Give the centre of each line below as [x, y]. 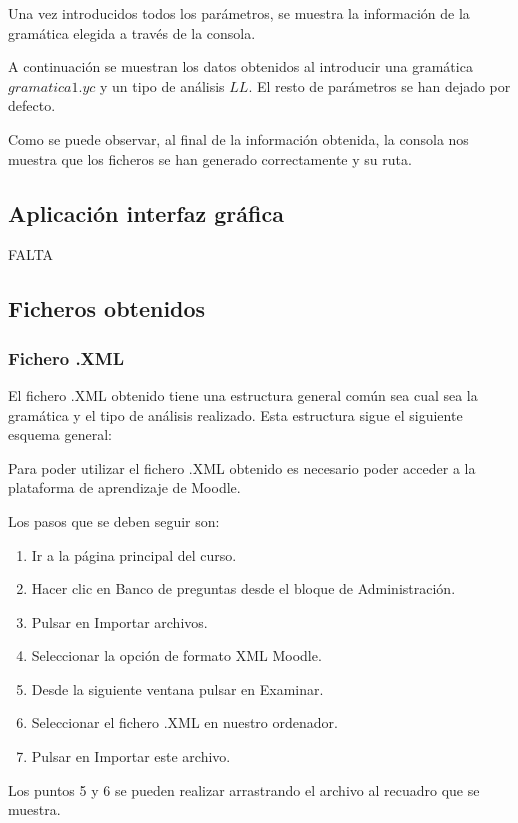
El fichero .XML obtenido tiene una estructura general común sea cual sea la [243, 394]
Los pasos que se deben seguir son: [114, 520]
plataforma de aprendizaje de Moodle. [124, 487]
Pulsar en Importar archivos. [119, 621]
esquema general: [60, 434]
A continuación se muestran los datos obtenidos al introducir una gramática [240, 66]
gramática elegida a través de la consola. [132, 32]
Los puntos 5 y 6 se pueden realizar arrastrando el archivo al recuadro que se [244, 789]
